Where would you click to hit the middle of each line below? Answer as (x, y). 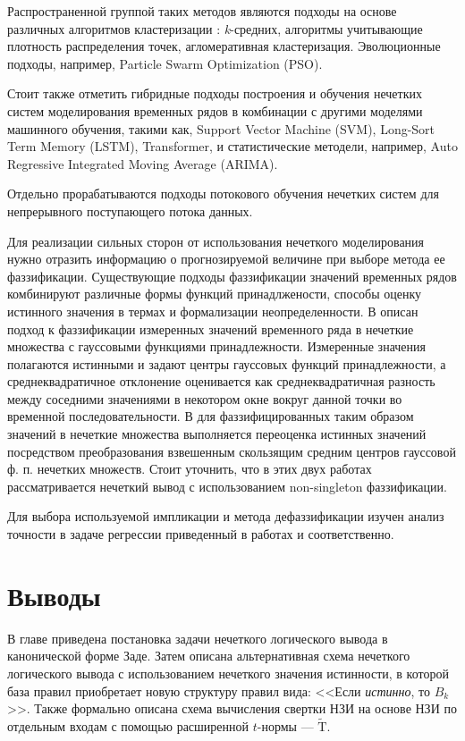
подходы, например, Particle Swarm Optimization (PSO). (165, 63)
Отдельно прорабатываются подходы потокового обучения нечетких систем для (223, 194)
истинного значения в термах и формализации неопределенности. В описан (213, 311)
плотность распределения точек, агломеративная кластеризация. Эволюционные (224, 46)
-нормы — (285, 725)
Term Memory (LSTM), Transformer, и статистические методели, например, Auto (232, 146)
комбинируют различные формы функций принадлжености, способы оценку (215, 294)
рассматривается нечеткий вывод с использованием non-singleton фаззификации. (227, 486)
